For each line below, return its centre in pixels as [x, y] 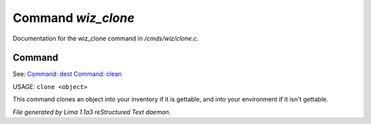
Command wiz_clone [74, 18]
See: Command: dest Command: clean [67, 74]
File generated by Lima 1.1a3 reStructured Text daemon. [92, 112]
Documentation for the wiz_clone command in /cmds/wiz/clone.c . [106, 38]
